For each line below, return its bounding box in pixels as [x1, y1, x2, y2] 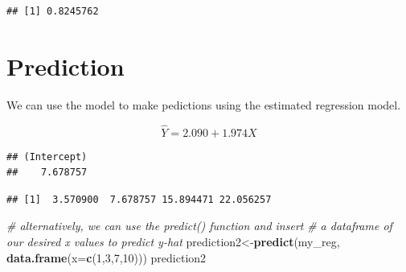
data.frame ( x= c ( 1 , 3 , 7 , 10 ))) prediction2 [6, 249, 207, 266]
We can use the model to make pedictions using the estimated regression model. [6, 96, 401, 113]
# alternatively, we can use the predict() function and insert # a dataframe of [6, 217, 392, 234]
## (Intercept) [6, 150, 88, 163]
